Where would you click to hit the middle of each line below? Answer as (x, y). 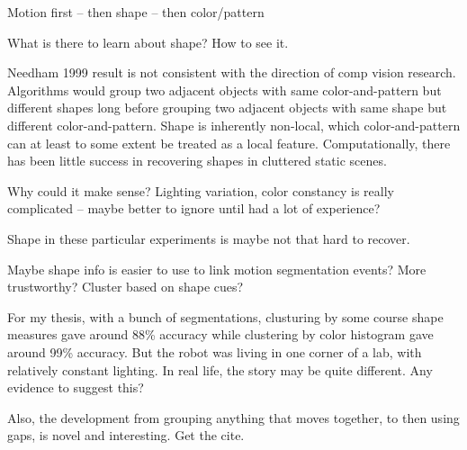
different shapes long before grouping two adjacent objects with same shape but (227, 108)
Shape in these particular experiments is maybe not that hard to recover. (209, 238)
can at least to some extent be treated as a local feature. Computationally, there (229, 143)
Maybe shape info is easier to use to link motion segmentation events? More (217, 269)
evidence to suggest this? (76, 387)
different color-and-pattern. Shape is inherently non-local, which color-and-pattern (234, 125)
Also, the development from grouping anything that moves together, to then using (233, 417)
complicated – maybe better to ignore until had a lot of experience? (194, 208)
